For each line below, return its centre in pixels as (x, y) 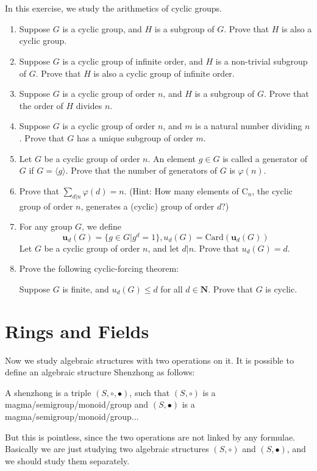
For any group (46, 226)
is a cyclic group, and (102, 28)
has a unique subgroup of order (135, 137)
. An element (172, 158)
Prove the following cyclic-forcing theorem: (99, 268)
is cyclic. (281, 289)
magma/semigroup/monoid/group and (77, 404)
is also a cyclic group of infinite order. (164, 73)
